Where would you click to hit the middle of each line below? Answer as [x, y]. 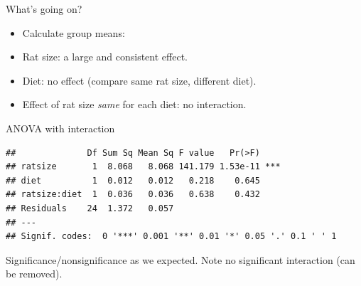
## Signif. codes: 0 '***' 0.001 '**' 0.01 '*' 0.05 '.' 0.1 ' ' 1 [171, 237]
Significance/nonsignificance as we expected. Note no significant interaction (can [180, 259]
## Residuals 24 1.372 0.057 [90, 208]
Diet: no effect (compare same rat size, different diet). [139, 80]
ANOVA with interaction [60, 128]
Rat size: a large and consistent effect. [105, 57]
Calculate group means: [74, 32]
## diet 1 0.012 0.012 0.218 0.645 [133, 180]
